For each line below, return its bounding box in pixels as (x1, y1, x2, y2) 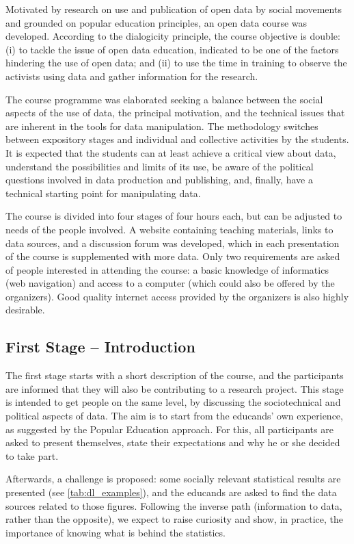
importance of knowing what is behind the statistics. (5, 525, 226, 539)
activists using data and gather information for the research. (5, 68, 258, 83)
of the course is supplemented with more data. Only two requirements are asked (5, 249, 340, 263)
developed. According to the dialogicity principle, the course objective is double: (5, 29, 340, 43)
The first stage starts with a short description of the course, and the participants (5, 368, 344, 383)
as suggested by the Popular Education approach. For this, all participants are (5, 422, 333, 436)
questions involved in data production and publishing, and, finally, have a (5, 172, 313, 187)
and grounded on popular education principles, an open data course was (5, 15, 308, 29)
